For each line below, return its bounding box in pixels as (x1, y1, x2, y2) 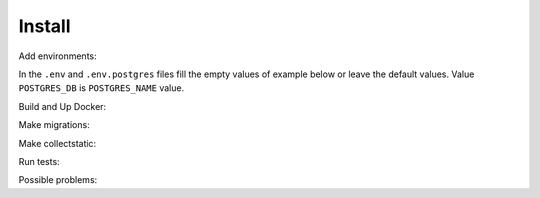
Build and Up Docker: (18, 100, 107, 112)
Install (18, 15, 71, 37)
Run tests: (18, 155, 60, 167)
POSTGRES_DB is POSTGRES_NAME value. (18, 82, 185, 94)
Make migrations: (18, 119, 90, 131)
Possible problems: (18, 174, 98, 186)
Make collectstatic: (18, 137, 97, 149)
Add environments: (18, 50, 97, 62)
